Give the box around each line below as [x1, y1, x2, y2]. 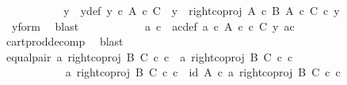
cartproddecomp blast [6, 33, 124, 50]
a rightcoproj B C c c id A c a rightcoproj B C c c [65, 64, 341, 80]
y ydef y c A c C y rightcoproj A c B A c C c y [63, 2, 340, 18]
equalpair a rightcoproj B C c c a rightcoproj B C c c [6, 48, 293, 65]
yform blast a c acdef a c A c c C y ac [11, 17, 295, 34]
